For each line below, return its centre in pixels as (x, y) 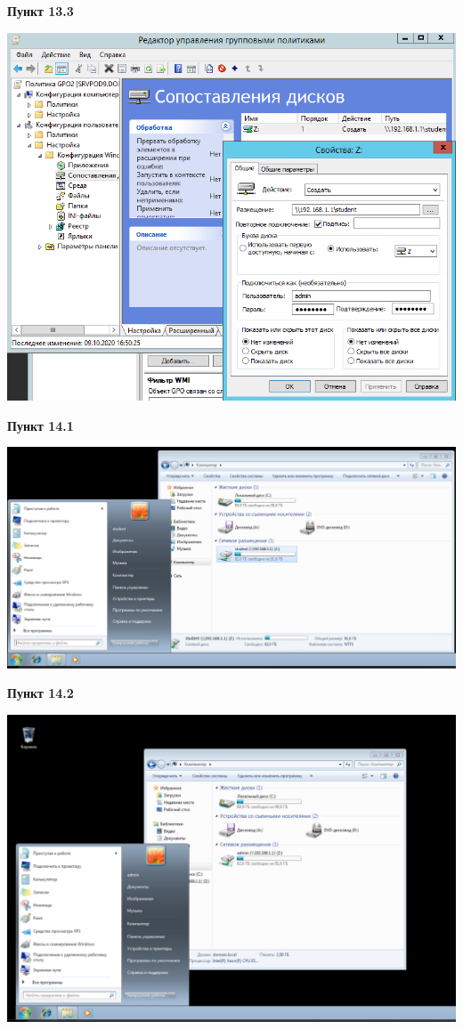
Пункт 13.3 (41, 11)
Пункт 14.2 (41, 693)
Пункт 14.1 (41, 425)
